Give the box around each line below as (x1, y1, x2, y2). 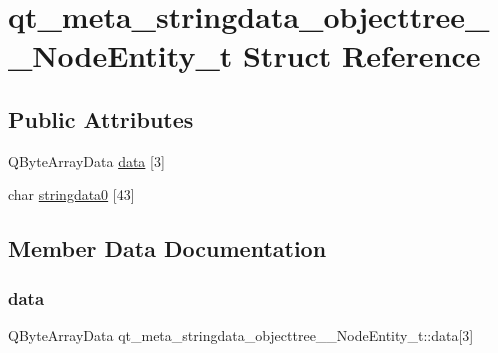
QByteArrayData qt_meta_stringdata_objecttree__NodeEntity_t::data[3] (8, 324, 474, 345)
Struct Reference (242, 35, 481, 76)
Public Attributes (8, 103, 194, 134)
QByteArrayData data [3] (8, 150, 165, 171)
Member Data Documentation (8, 233, 327, 264)
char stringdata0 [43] (8, 184, 135, 205)
